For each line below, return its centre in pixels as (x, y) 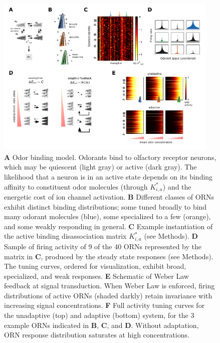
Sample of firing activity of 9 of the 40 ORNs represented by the (103, 246)
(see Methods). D (171, 236)
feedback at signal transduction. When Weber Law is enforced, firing (109, 286)
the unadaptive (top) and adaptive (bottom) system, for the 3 (99, 315)
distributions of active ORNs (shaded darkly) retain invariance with (108, 295)
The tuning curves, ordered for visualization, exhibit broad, (95, 266)
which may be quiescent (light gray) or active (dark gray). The (100, 167)
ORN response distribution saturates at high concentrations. (97, 335)
